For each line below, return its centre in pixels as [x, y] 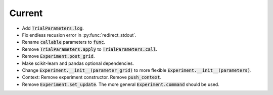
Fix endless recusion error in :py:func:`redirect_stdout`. [79, 35]
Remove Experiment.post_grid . [58, 56]
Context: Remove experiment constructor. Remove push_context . [92, 77]
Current [26, 13]
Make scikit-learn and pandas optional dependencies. [78, 63]
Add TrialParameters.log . [53, 28]
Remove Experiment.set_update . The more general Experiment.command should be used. [121, 84]
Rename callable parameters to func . [64, 42]
